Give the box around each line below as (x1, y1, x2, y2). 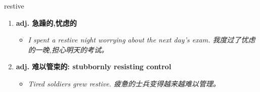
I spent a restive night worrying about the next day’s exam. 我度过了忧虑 (28, 34, 255, 45)
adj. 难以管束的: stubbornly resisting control (16, 61, 171, 72)
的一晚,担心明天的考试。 (28, 44, 108, 55)
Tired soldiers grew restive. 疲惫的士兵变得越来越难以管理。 (28, 78, 220, 88)
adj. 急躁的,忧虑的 (16, 17, 77, 28)
